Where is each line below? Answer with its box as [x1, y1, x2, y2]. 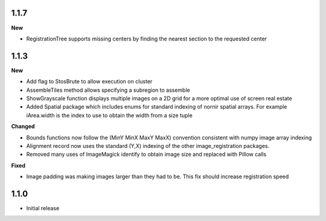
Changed [11, 123, 35, 130]
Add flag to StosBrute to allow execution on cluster [26, 78, 153, 85]
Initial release [26, 205, 60, 212]
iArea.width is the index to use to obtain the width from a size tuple [26, 112, 193, 119]
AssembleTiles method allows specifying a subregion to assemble [26, 86, 190, 94]
